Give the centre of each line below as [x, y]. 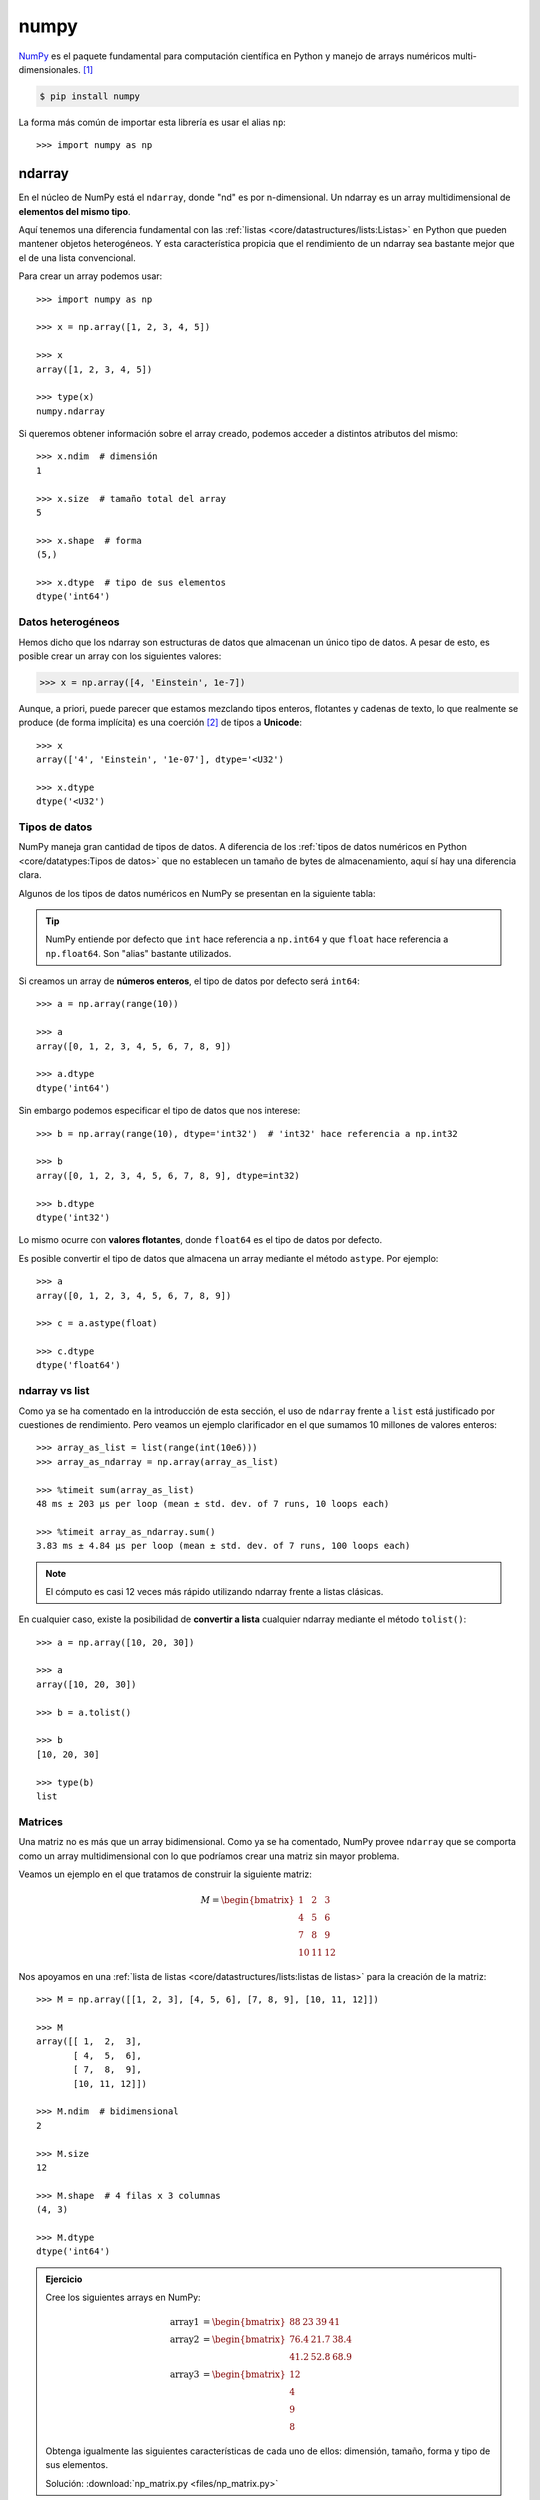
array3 [184, 2374]
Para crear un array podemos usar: [90, 276]
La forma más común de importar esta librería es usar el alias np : [152, 122]
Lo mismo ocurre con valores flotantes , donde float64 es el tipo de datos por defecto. [200, 1240]
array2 [184, 2339]
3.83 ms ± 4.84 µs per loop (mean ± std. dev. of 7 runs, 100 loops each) [223, 1546]
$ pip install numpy [89, 96]
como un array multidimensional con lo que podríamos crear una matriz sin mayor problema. [209, 1856]
